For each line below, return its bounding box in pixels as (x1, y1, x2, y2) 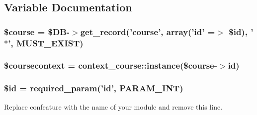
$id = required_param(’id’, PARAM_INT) (4, 82, 183, 94)
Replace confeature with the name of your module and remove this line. (4, 101, 223, 112)
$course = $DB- (4, 25, 70, 38)
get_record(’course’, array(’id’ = (80, 25, 215, 38)
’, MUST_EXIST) (8, 37, 84, 49)
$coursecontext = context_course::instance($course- (4, 59, 218, 72)
